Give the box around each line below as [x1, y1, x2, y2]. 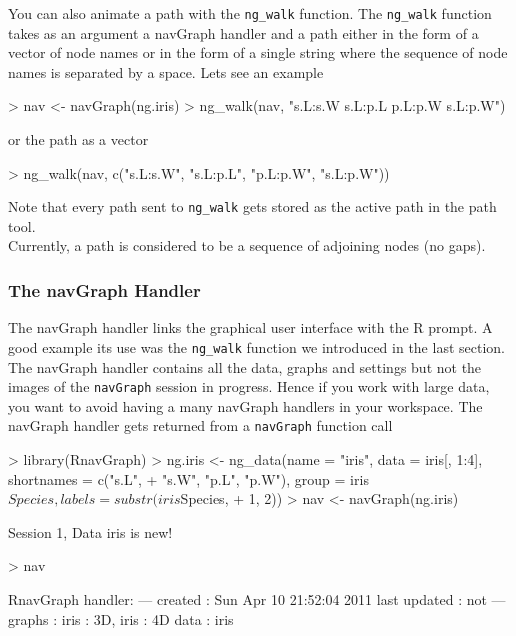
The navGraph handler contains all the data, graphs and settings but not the [8, 356, 482, 377]
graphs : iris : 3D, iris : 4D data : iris [8, 608, 234, 629]
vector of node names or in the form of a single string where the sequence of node [8, 42, 508, 63]
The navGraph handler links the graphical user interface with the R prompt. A [8, 317, 493, 338]
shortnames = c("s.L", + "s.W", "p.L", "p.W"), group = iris [8, 468, 369, 489]
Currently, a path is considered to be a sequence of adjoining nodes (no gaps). [8, 235, 486, 256]
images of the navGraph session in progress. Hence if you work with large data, [8, 376, 490, 397]
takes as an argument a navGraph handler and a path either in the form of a [8, 22, 479, 43]
